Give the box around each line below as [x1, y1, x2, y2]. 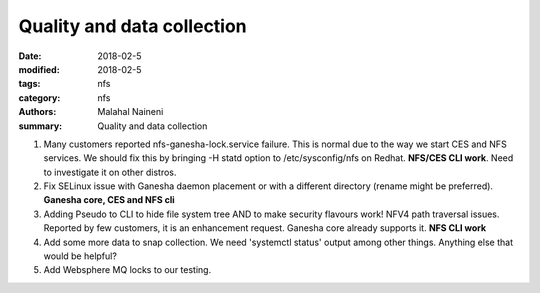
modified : [18, 63, 60, 75]
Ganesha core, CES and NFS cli [43, 194, 175, 206]
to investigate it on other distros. [43, 166, 177, 178]
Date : [18, 50, 42, 62]
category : [18, 91, 61, 104]
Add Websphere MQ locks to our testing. [43, 264, 212, 276]
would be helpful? [43, 250, 117, 262]
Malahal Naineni [97, 106, 164, 118]
